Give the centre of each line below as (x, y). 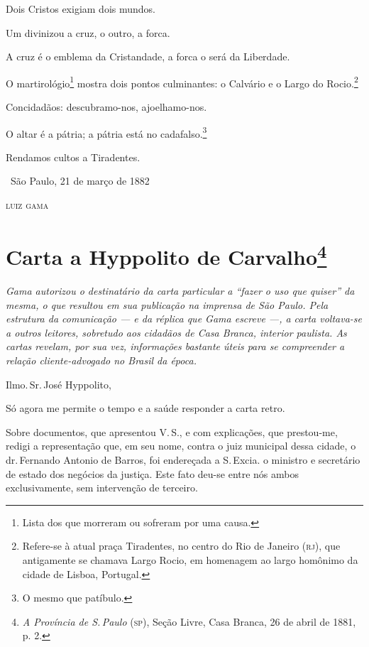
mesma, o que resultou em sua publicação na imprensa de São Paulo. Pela (167, 304)
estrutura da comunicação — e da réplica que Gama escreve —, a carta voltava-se (184, 319)
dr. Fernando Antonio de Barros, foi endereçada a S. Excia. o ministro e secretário (183, 460)
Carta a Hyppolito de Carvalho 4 (166, 255)
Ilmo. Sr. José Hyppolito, (59, 384)
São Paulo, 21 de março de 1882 (80, 181)
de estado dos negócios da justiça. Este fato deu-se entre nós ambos (153, 473)
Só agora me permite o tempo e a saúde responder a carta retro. (145, 408)
